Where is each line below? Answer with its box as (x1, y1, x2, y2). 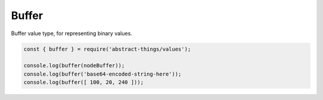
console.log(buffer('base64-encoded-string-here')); (23, 70, 182, 77)
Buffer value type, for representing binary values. (11, 30, 133, 37)
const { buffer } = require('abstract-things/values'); (23, 45, 191, 52)
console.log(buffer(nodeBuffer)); (23, 62, 125, 69)
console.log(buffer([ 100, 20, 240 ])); (23, 79, 144, 86)
